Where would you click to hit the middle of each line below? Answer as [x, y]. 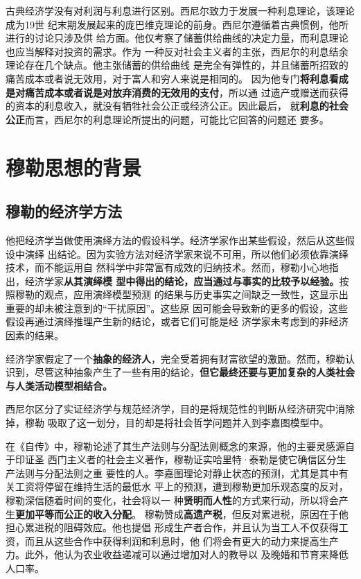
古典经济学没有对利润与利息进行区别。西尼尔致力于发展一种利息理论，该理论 [180, 10]
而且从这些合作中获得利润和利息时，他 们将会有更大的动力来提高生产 [182, 541]
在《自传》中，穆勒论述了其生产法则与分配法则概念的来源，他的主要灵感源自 [180, 446]
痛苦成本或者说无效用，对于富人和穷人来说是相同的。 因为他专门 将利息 [167, 78]
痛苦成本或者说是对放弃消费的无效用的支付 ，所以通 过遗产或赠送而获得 [186, 92]
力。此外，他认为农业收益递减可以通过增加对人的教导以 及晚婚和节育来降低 [177, 554]
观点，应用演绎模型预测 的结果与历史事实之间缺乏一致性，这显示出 [196, 294]
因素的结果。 [35, 335]
